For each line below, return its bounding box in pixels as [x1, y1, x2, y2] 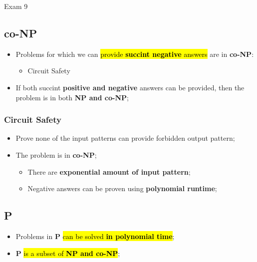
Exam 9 [4, 1, 28, 11]
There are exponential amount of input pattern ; [27, 166, 191, 177]
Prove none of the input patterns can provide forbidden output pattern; [15, 133, 235, 143]
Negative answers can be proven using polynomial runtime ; [27, 183, 217, 194]
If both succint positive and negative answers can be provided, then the [15, 82, 245, 92]
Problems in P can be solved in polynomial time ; [15, 231, 175, 241]
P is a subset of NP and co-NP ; [15, 248, 120, 258]
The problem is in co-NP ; [15, 149, 97, 160]
